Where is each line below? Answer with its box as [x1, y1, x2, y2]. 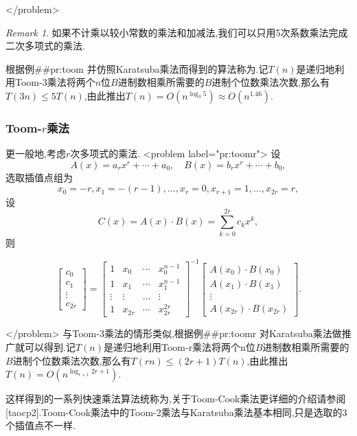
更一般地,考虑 [5, 146, 66, 161]
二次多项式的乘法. [5, 38, 85, 53]
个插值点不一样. [5, 418, 76, 433]
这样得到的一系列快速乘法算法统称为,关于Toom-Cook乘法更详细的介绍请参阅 [5, 391, 346, 406]
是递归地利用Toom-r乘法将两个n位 [103, 340, 255, 354]
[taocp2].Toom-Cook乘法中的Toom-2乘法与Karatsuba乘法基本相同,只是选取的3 [5, 404, 347, 419]
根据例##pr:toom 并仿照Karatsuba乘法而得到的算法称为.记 [5, 61, 268, 76]
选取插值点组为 [5, 170, 73, 184]
